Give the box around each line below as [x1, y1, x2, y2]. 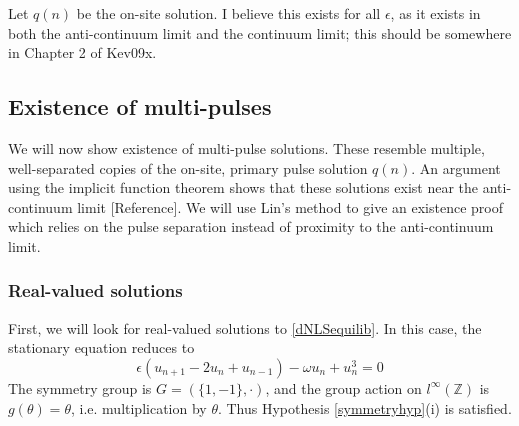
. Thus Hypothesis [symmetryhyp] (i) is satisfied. [217, 397, 512, 418]
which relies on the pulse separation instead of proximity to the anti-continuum [8, 216, 494, 237]
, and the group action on [265, 377, 422, 398]
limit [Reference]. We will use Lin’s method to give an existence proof [77, 196, 503, 217]
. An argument [411, 157, 501, 178]
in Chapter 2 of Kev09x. [8, 42, 157, 63]
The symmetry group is [8, 377, 152, 398]
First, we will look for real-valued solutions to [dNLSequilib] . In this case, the [8, 317, 482, 338]
